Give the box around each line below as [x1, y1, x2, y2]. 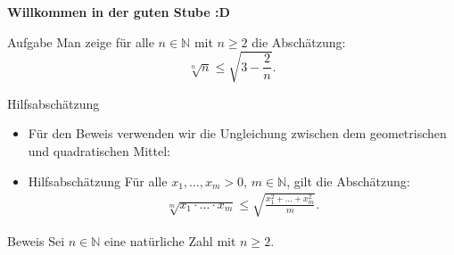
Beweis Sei [7, 231, 65, 250]
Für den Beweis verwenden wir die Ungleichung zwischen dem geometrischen [28, 124, 447, 143]
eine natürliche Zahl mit [103, 231, 236, 250]
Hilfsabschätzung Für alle [28, 171, 168, 190]
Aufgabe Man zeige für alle [7, 32, 154, 51]
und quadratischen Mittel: [28, 141, 171, 160]
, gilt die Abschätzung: [286, 171, 410, 190]
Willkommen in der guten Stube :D [7, 3, 230, 21]
